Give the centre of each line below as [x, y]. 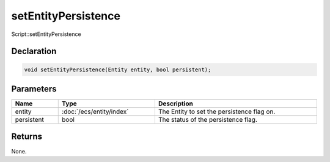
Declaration [34, 51]
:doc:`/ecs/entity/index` [95, 111]
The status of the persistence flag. [208, 120]
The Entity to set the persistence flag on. [217, 111]
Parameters [34, 89]
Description [176, 104]
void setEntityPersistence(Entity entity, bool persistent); [118, 69]
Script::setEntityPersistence [46, 34]
